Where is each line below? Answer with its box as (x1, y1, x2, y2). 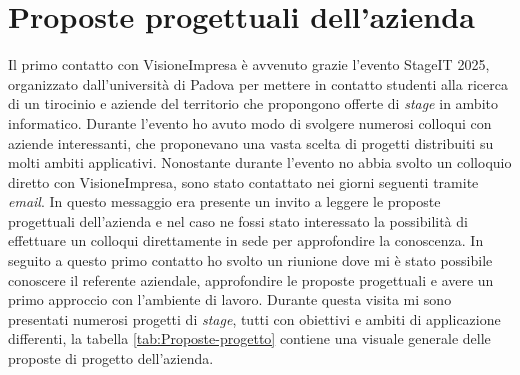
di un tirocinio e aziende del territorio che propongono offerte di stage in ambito (8, 93, 498, 114)
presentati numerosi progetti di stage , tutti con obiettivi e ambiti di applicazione (8, 308, 501, 329)
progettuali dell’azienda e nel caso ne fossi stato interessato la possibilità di (8, 210, 468, 231)
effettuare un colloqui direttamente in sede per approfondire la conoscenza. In (8, 230, 484, 251)
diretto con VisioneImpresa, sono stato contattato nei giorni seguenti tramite (8, 171, 479, 192)
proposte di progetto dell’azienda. (8, 348, 214, 369)
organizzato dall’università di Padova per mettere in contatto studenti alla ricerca (8, 73, 508, 94)
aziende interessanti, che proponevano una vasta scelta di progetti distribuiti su (8, 132, 494, 153)
